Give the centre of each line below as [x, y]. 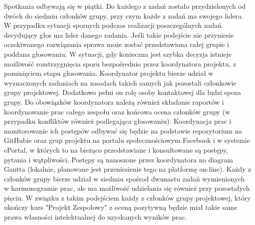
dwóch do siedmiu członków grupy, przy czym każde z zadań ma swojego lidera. [124, 15]
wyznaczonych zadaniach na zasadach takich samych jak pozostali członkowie [120, 82]
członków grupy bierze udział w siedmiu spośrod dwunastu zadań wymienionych [124, 178]
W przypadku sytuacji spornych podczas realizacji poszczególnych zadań [113, 25]
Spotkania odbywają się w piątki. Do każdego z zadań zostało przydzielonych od [125, 6]
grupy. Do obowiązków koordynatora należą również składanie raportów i [114, 101]
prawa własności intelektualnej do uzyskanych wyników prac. [95, 217]
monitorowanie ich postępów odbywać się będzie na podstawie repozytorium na [123, 130]
